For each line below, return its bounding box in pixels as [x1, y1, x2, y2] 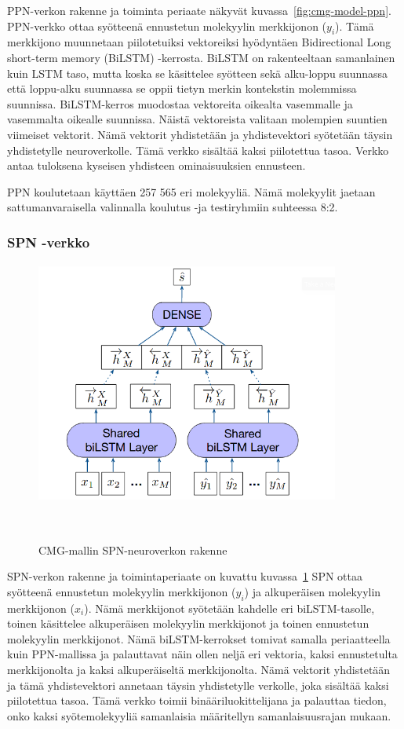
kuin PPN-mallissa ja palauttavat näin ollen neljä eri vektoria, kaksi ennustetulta [7, 646, 398, 662]
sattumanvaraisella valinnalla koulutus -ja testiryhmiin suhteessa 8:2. [7, 199, 338, 215]
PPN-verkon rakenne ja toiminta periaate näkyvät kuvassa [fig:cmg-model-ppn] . [7, 2, 391, 18]
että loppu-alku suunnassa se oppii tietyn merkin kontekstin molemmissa [7, 80, 357, 97]
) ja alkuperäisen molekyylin [244, 583, 381, 599]
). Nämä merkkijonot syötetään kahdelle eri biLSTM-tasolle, [84, 599, 375, 616]
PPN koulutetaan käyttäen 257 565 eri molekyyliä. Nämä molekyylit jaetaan [7, 183, 376, 200]
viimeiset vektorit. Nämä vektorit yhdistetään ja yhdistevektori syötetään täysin [7, 126, 393, 142]
